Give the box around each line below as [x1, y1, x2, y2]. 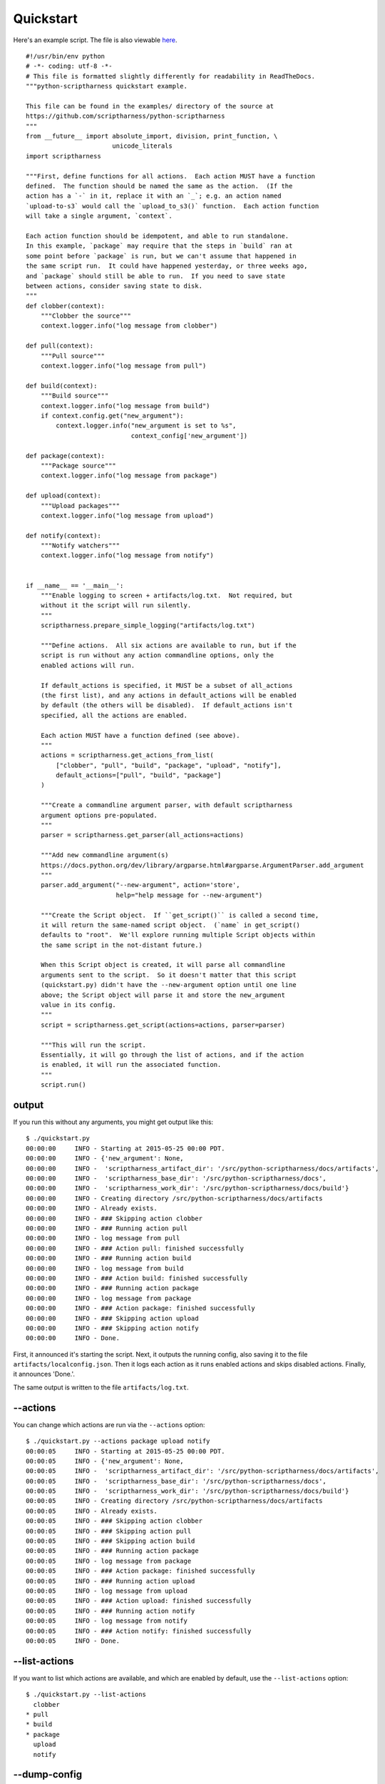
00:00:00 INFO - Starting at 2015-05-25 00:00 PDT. [26, 1144, 225, 1152]
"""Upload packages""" [40, 502, 120, 510]
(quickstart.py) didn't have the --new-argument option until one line [40, 981, 297, 989]
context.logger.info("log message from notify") [40, 552, 214, 559]
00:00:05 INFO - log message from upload [26, 1587, 188, 1595]
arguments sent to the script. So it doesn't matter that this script [40, 970, 297, 979]
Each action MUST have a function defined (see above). [40, 731, 240, 739]
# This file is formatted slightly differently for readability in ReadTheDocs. [26, 72, 316, 80]
